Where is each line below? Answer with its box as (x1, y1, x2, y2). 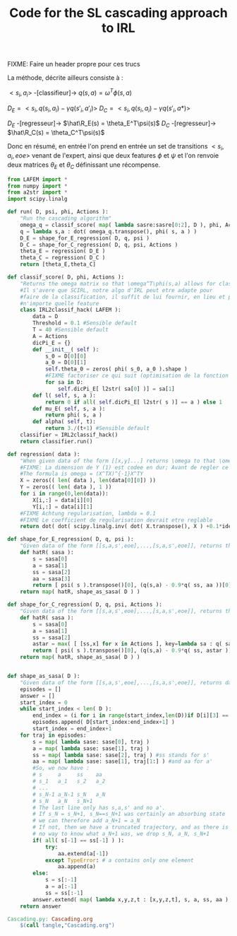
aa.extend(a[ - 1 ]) (57, 850, 109, 857)
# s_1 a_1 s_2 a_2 (32, 778, 106, 785)
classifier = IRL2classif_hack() (20, 431, 119, 438)
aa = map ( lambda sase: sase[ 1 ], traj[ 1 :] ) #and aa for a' (32, 758, 213, 765)
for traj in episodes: (20, 732, 87, 739)
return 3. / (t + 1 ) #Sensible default (44, 425, 150, 432)
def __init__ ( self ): (32, 346, 99, 353)
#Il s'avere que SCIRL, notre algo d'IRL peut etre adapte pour (20, 286, 213, 294)
